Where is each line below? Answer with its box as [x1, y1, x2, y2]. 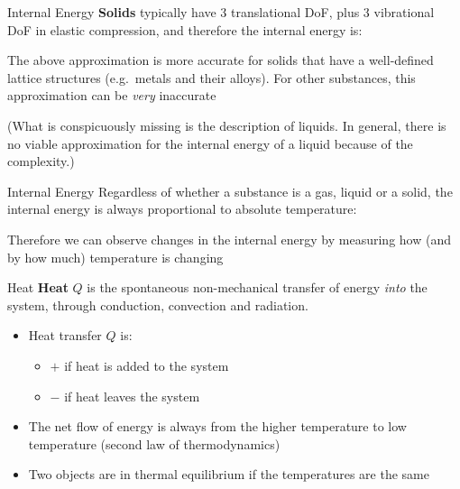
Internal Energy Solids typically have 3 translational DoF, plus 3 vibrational [7, 3, 435, 21]
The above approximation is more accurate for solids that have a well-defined [7, 51, 434, 69]
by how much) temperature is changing [7, 247, 224, 266]
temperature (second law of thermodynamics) [28, 434, 281, 453]
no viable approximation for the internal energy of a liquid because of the [7, 134, 413, 152]
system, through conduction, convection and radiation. [7, 295, 308, 314]
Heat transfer [28, 326, 102, 345]
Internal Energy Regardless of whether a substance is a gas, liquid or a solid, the [7, 181, 453, 200]
